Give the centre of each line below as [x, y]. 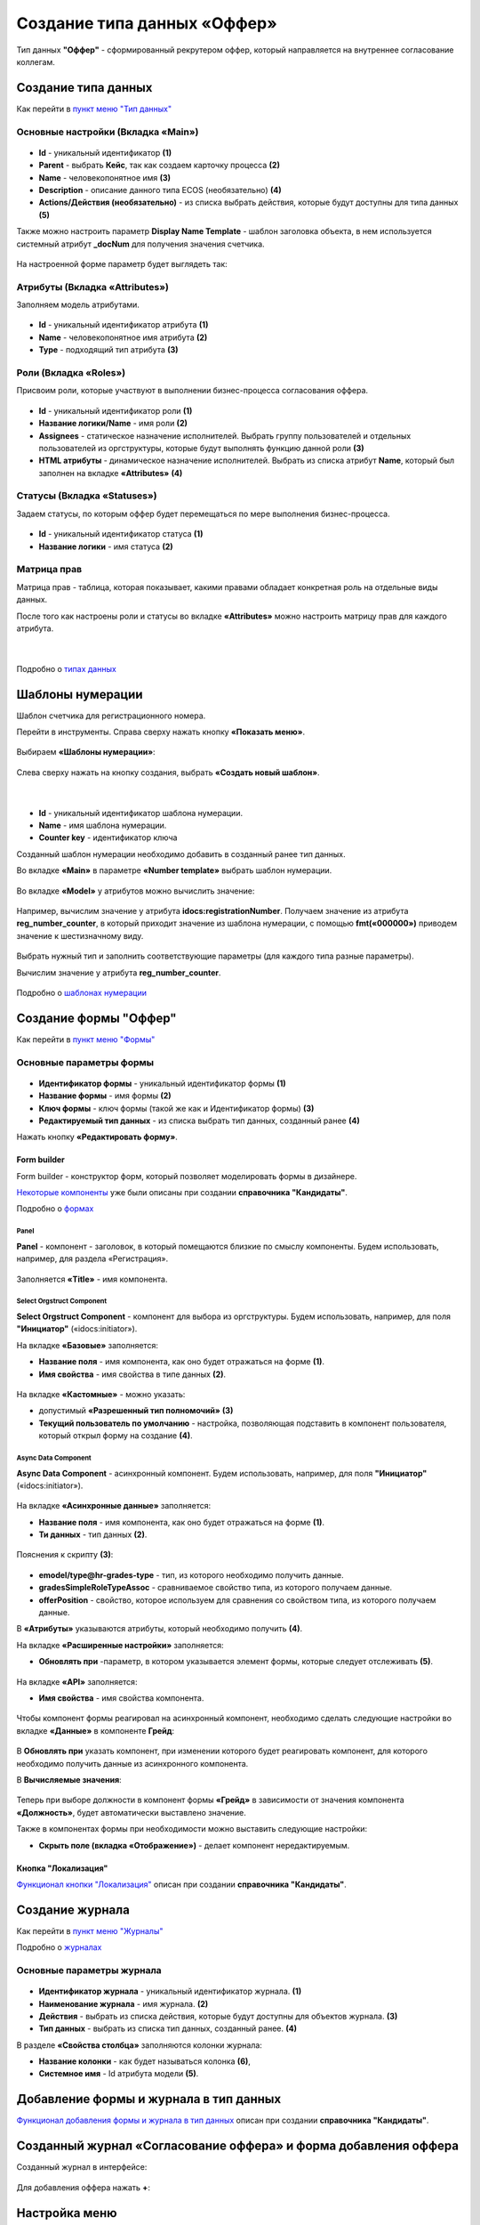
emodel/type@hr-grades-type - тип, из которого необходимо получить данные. [191, 1574]
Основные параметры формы [85, 1062]
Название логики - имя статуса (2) [106, 546]
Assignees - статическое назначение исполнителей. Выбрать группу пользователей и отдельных [225, 435]
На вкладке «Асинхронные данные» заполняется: [114, 1506]
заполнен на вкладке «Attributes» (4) [111, 473]
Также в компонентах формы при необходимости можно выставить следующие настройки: [192, 1829]
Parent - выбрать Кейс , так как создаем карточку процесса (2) [159, 166]
